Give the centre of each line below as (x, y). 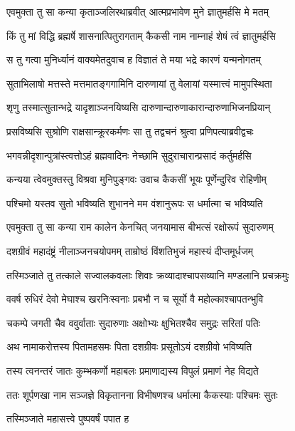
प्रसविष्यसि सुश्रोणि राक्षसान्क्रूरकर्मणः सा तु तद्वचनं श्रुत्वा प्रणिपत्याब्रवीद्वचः (130, 131)
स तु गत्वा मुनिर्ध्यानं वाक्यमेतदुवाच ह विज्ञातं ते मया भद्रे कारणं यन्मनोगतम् (134, 59)
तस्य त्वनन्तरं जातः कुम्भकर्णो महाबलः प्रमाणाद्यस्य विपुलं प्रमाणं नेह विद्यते (133, 370)
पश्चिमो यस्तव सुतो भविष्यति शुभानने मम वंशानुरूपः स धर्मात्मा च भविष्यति (135, 203)
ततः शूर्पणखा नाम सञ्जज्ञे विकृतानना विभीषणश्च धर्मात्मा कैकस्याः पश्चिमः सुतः (142, 394)
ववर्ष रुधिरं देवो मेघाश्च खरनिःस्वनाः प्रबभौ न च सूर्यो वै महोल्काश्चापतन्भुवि (135, 299)
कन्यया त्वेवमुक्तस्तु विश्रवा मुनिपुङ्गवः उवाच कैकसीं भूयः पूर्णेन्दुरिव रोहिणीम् (136, 179)
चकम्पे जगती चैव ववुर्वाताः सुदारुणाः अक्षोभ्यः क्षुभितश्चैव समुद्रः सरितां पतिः (133, 322)
